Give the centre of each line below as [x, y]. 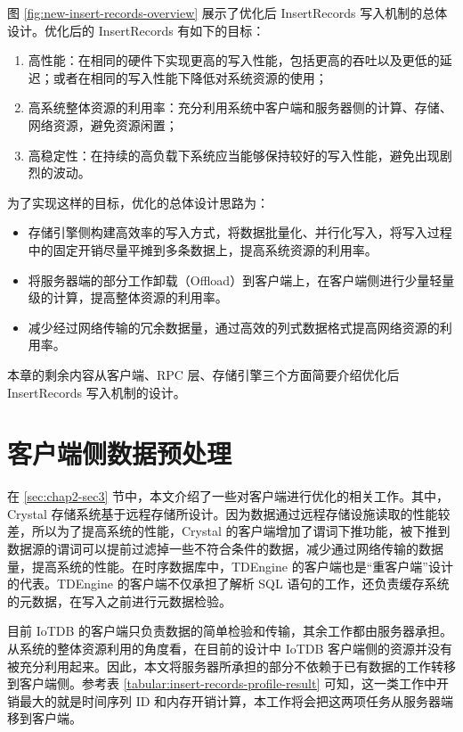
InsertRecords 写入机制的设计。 [97, 392]
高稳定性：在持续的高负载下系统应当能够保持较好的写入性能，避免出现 [234, 155]
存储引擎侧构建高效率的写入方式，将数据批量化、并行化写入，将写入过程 [240, 232]
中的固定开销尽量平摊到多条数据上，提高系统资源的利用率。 [203, 249]
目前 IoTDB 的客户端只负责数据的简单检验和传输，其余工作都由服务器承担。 [230, 631]
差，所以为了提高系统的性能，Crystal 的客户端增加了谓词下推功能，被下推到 [229, 531]
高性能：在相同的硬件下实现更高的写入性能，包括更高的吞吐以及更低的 [234, 60]
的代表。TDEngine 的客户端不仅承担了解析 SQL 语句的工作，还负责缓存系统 [228, 584]
